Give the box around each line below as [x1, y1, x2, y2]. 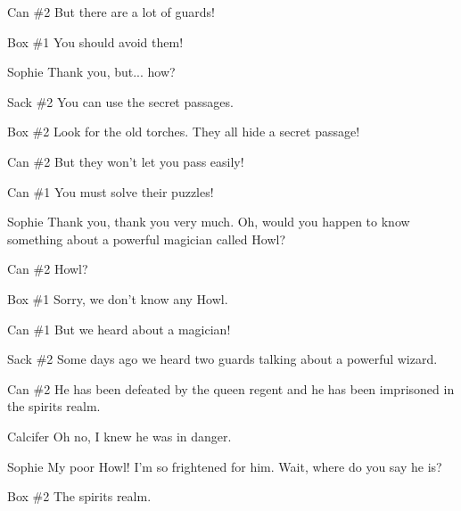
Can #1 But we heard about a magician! [7, 319, 231, 338]
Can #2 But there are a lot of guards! [7, 3, 215, 21]
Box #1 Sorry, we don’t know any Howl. [7, 289, 228, 308]
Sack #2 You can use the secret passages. [7, 92, 234, 111]
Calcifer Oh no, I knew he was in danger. [7, 426, 232, 445]
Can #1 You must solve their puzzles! [7, 182, 214, 201]
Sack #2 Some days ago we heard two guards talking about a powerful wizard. [7, 350, 438, 368]
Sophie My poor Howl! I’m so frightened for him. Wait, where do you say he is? [7, 457, 442, 475]
